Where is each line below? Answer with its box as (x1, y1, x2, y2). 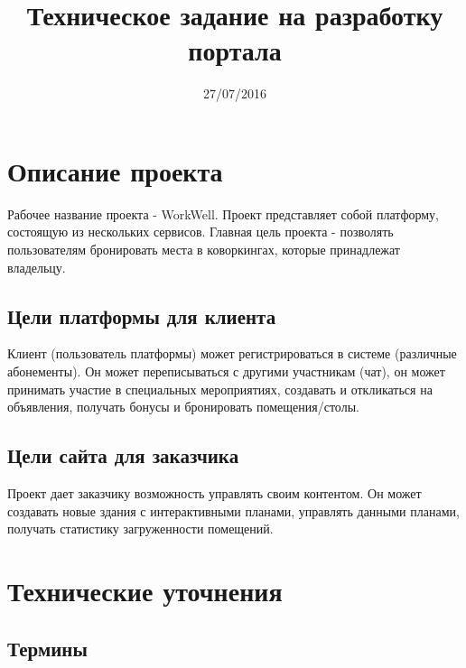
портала (188, 32, 282, 69)
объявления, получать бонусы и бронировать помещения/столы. (7, 397, 359, 416)
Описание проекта (7, 152, 223, 189)
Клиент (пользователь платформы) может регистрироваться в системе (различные (7, 344, 457, 363)
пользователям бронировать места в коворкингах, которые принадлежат (7, 240, 400, 259)
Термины (7, 634, 88, 662)
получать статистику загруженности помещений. (7, 519, 274, 538)
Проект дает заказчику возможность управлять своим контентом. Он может (7, 484, 422, 502)
